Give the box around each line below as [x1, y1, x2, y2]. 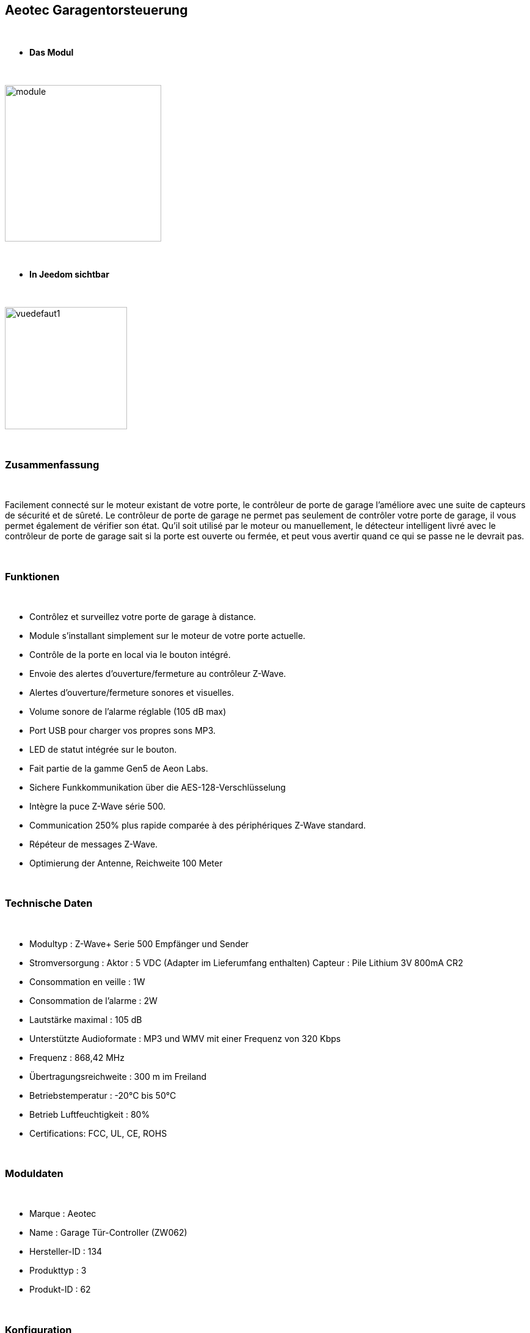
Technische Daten [5, 897, 93, 910]
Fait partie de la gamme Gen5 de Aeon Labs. [29, 763, 208, 774]
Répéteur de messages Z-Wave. [29, 838, 158, 849]
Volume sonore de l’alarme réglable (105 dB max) [29, 706, 227, 717]
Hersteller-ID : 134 [29, 1246, 103, 1257]
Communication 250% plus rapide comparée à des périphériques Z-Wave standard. [29, 819, 366, 830]
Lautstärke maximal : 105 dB [29, 1014, 142, 1025]
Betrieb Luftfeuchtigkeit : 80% [29, 1109, 150, 1120]
